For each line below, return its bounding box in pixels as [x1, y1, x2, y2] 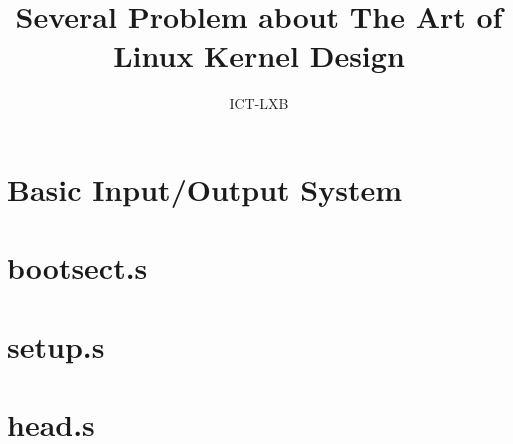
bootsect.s [7, 247, 148, 288]
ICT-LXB [229, 93, 289, 114]
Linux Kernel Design [113, 35, 405, 76]
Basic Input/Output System [7, 168, 403, 209]
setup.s [7, 325, 105, 366]
